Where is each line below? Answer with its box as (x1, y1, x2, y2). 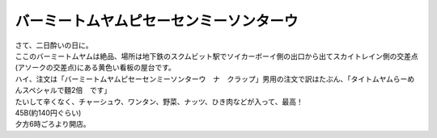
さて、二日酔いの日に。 (15, 40, 93, 50)
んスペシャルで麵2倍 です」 (15, 86, 112, 95)
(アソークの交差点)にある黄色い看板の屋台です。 (15, 63, 176, 73)
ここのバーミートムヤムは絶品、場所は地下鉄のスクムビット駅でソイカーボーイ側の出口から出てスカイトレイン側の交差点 (15, 51, 418, 61)
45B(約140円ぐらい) (15, 107, 82, 117)
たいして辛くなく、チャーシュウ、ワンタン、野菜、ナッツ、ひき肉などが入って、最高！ (15, 97, 303, 107)
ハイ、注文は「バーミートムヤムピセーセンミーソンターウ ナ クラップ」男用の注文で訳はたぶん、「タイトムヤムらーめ (15, 73, 415, 84)
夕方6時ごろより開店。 (15, 119, 91, 129)
